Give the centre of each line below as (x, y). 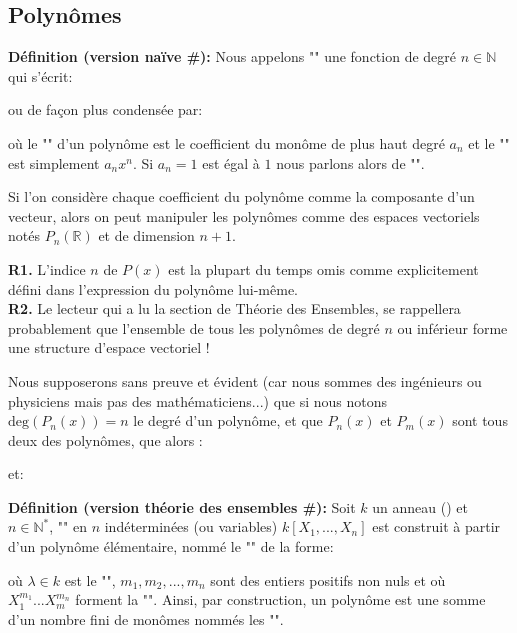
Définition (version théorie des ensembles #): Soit (182, 506)
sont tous (480, 420)
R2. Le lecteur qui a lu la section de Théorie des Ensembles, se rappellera (234, 308)
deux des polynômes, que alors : (105, 439)
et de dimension (146, 235)
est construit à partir (436, 526)
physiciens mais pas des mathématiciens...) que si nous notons (198, 400)
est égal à (231, 162)
